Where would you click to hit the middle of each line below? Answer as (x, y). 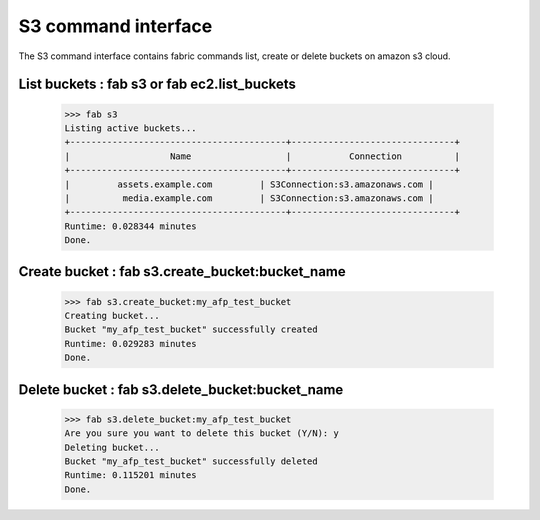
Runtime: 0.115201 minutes (130, 475)
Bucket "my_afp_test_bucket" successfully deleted (191, 461)
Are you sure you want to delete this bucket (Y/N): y (201, 433)
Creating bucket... (112, 316)
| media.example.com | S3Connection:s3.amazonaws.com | (249, 198)
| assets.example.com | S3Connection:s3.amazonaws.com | (249, 184)
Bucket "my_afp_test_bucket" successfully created (191, 329)
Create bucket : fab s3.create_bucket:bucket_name (182, 271)
